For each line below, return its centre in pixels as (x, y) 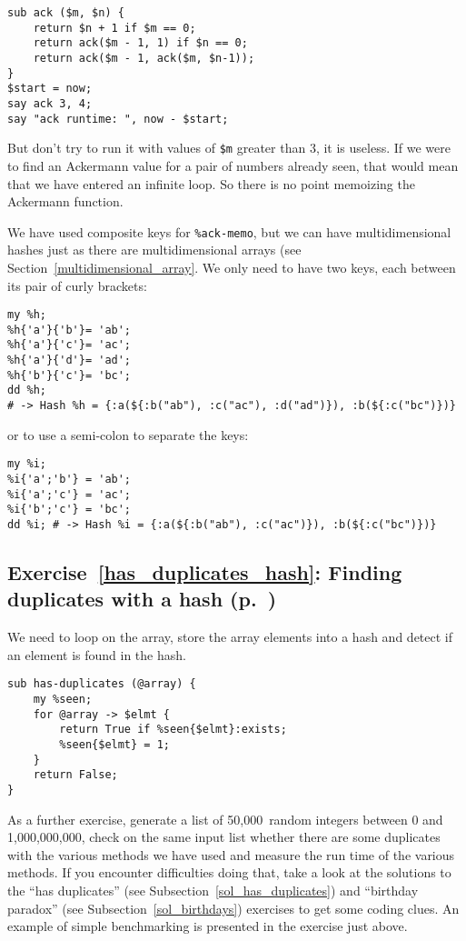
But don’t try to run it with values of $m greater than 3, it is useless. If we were (229, 148)
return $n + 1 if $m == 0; (114, 28)
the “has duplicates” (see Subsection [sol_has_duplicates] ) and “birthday (213, 890)
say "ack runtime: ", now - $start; (118, 119)
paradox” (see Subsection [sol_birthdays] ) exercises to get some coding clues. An (233, 908)
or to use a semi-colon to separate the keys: (128, 434)
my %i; (27, 464)
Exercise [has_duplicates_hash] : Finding (205, 571)
